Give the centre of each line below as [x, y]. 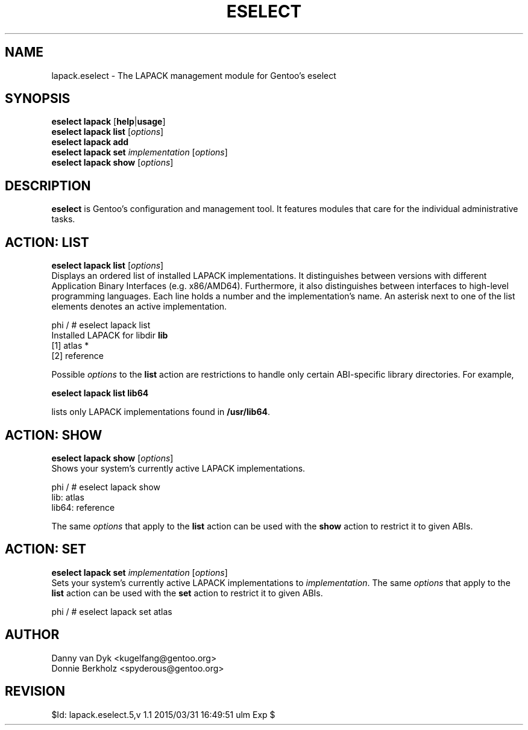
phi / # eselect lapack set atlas [112, 611]
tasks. [63, 219]
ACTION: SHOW [54, 435]
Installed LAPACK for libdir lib [110, 335]
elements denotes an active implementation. [139, 307]
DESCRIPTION [48, 186]
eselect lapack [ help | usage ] [108, 122]
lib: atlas [68, 497]
